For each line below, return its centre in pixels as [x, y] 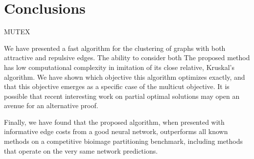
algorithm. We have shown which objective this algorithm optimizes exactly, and [125, 77]
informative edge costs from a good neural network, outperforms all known [116, 131]
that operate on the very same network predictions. [81, 150]
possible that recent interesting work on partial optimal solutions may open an [122, 96]
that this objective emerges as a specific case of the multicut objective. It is [117, 86]
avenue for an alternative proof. [51, 105]
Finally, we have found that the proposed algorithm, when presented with [114, 122]
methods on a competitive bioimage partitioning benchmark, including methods [123, 141]
